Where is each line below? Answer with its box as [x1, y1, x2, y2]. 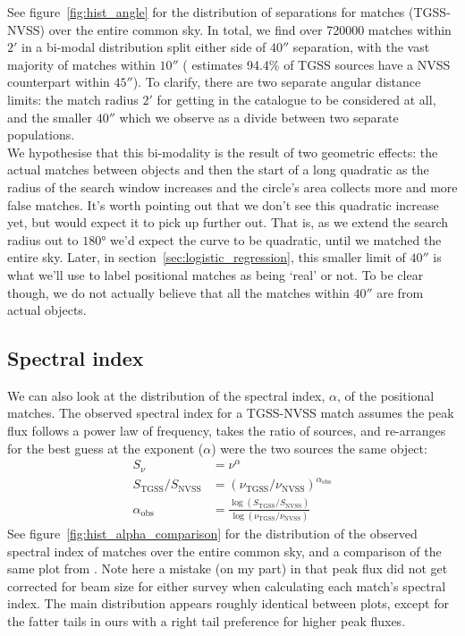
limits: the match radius [7, 89, 139, 108]
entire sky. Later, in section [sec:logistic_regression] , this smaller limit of [7, 248, 406, 267]
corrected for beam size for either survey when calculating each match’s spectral [7, 576, 446, 595]
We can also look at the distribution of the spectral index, [7, 386, 325, 404]
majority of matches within [7, 55, 156, 73]
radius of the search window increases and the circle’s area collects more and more [7, 177, 458, 196]
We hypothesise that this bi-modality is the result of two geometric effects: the [7, 142, 438, 161]
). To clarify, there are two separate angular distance [132, 72, 421, 91]
